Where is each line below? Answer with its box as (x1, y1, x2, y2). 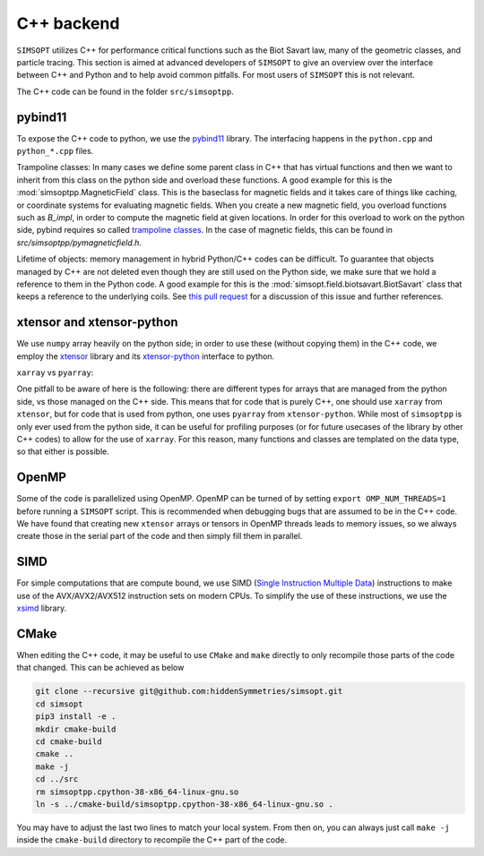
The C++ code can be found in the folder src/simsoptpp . (16, 86, 234, 97)
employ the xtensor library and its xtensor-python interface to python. (16, 350, 275, 362)
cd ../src (35, 775, 79, 784)
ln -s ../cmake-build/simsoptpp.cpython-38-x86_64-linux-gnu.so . (35, 799, 333, 809)
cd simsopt (35, 698, 83, 709)
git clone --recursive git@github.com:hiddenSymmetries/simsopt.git (35, 686, 343, 697)
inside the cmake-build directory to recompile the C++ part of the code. (16, 835, 287, 845)
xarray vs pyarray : (16, 367, 94, 378)
